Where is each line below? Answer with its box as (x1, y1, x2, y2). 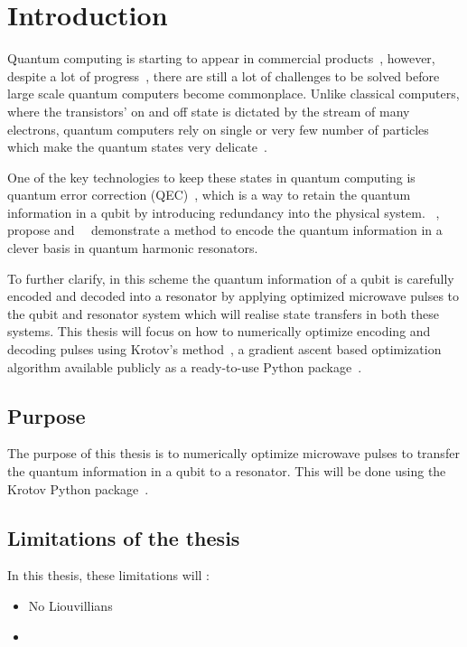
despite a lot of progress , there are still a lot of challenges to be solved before (7, 66, 440, 85)
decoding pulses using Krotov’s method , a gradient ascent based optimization (7, 340, 442, 359)
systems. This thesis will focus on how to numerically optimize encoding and (7, 322, 431, 341)
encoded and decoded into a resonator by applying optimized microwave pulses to (7, 286, 460, 305)
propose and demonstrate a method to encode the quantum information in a (7, 220, 443, 239)
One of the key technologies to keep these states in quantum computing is (7, 167, 416, 186)
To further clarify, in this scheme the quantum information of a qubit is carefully (7, 268, 454, 287)
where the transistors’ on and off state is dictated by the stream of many (7, 101, 410, 120)
